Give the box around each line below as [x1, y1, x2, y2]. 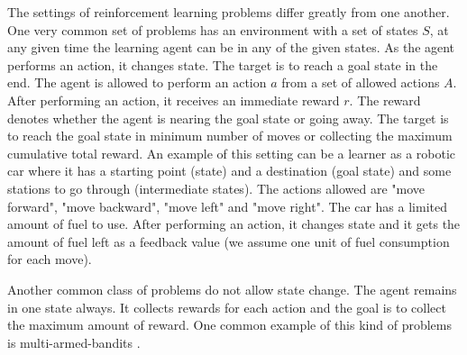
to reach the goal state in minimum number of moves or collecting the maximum [7, 126, 453, 145]
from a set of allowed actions [281, 73, 440, 92]
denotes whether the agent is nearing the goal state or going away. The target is [7, 108, 449, 127]
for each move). [7, 250, 92, 269]
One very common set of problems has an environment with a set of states [7, 20, 418, 39]
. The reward [349, 90, 421, 109]
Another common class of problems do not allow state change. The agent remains [7, 279, 457, 298]
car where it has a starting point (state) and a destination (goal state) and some [7, 161, 452, 180]
